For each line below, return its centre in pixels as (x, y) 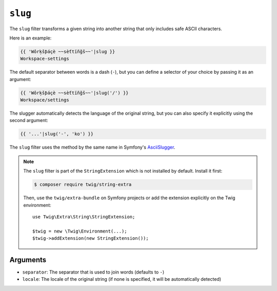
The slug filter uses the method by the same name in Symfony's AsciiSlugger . (92, 147)
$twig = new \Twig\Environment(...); (80, 231)
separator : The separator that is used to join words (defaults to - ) (93, 272)
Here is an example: (31, 38)
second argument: (29, 120)
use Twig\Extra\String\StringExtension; (84, 217)
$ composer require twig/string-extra (83, 185)
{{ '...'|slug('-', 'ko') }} (57, 134)
